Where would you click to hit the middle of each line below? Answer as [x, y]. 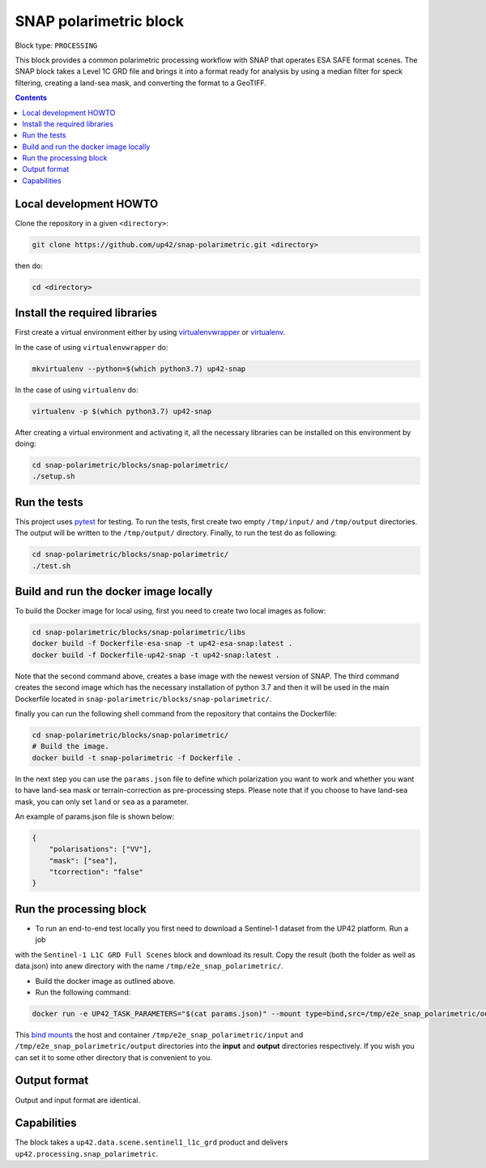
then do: [29, 265]
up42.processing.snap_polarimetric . [87, 1153]
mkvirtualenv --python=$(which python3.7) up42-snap [139, 368]
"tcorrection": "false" [96, 872]
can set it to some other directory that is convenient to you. [113, 1057]
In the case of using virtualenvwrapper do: [92, 347]
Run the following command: [83, 992]
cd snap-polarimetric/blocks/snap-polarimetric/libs [139, 633]
